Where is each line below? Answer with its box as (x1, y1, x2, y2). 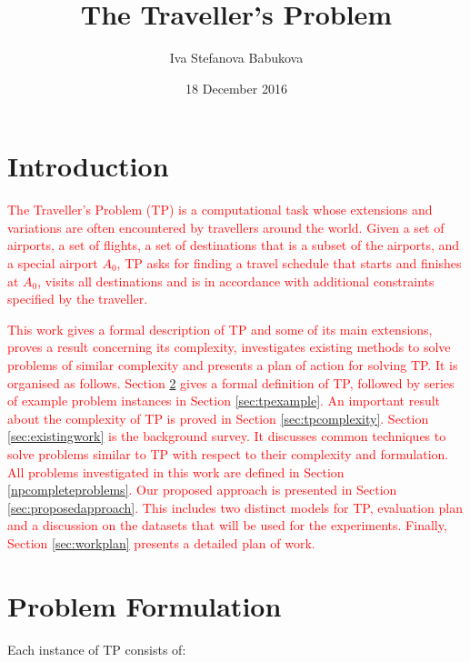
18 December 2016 (185, 78, 287, 97)
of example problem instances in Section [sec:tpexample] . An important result (7, 391, 441, 410)
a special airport (7, 254, 98, 273)
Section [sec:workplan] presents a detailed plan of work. (7, 533, 315, 552)
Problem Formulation (7, 587, 282, 624)
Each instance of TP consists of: (7, 639, 186, 658)
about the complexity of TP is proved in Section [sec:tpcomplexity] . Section (7, 408, 429, 427)
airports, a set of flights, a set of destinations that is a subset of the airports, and (7, 236, 460, 255)
